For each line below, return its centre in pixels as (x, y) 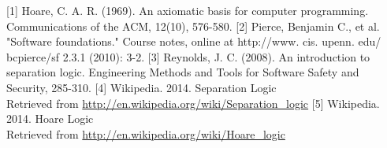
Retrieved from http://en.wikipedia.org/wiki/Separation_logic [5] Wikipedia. (193, 103)
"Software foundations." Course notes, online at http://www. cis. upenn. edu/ (194, 41)
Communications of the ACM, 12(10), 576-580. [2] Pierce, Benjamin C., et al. (193, 26)
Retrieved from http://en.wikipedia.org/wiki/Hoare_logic (146, 133)
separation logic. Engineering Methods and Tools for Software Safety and (183, 72)
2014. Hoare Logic (50, 118)
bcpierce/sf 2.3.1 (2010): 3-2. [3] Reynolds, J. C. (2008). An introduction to (188, 56)
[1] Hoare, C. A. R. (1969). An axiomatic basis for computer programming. (188, 10)
